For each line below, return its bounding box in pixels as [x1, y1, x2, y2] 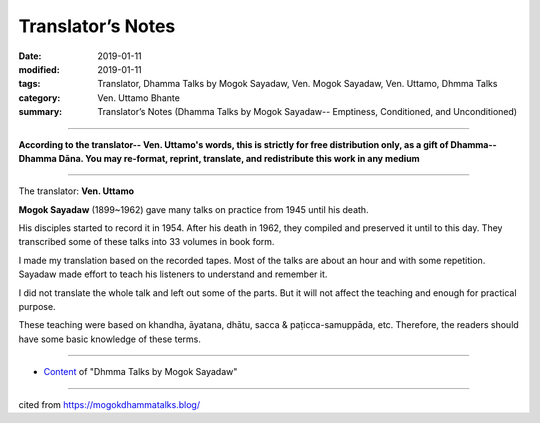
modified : [18, 63, 60, 75]
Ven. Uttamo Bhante [97, 91, 180, 104]
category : [18, 91, 61, 104]
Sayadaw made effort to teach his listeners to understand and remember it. [18, 268, 328, 280]
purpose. [18, 301, 56, 313]
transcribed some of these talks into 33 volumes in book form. [18, 236, 275, 248]
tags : [18, 78, 41, 90]
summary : [18, 106, 63, 118]
